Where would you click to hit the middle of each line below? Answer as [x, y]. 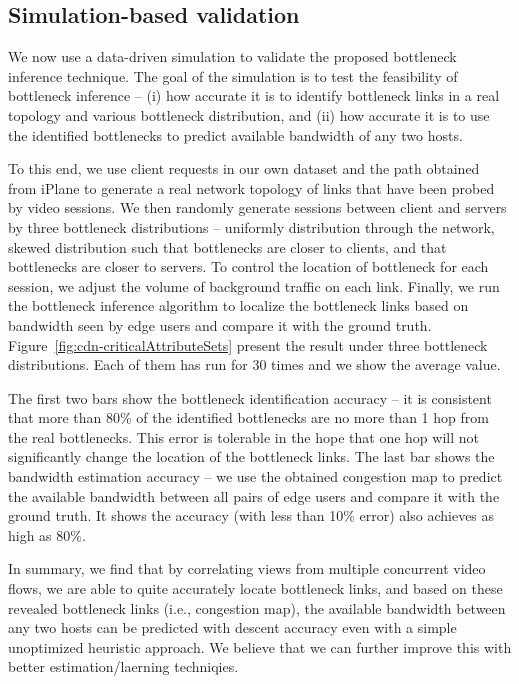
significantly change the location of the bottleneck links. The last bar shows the [251, 456]
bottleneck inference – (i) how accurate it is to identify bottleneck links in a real [254, 95]
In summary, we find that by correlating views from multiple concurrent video [247, 568]
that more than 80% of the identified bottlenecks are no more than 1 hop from [248, 417]
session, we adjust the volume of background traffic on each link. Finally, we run [254, 285]
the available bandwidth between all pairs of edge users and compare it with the [254, 495]
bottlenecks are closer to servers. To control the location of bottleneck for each [248, 266]
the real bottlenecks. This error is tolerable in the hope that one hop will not [243, 436]
